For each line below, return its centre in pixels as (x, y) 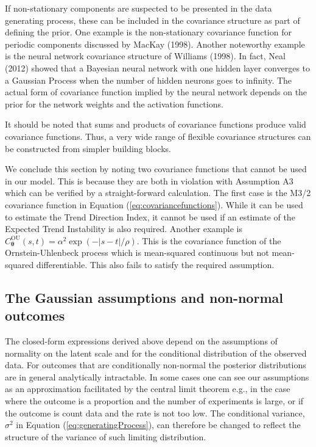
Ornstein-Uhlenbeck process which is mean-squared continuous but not (137, 253)
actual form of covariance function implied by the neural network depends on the (156, 92)
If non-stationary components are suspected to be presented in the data (139, 8)
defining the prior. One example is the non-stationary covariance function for (148, 32)
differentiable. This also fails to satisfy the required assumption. (155, 264)
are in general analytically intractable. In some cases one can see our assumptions (157, 376)
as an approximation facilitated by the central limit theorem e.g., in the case (148, 389)
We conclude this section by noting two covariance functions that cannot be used (156, 169)
